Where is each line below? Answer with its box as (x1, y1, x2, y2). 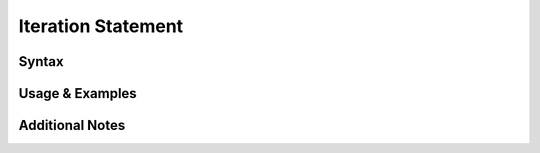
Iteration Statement (18, 15, 184, 37)
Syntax (18, 53, 64, 70)
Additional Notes (18, 117, 126, 134)
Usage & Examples (18, 85, 137, 102)
